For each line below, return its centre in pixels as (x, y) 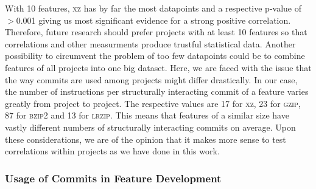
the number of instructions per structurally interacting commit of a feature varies (157, 91)
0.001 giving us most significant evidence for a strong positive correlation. (153, 20)
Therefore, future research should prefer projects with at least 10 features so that (156, 32)
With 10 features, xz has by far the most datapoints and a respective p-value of (153, 8)
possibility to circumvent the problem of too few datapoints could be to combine (155, 56)
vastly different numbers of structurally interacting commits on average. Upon (150, 127)
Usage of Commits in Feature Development (113, 178)
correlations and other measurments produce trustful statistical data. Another (150, 43)
